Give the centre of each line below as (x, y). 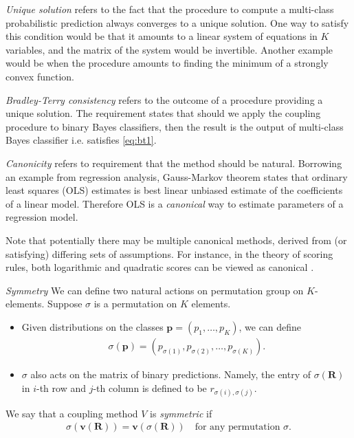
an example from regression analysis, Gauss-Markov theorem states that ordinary (177, 176)
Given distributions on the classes (92, 326)
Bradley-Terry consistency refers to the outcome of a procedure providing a (164, 99)
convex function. (40, 76)
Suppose (65, 304)
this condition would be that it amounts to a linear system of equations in (162, 36)
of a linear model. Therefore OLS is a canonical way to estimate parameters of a (175, 203)
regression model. (42, 217)
